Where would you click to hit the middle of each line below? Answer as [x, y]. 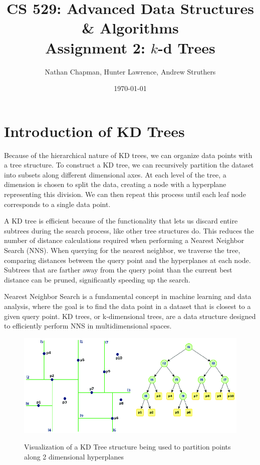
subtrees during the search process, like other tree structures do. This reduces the [129, 230]
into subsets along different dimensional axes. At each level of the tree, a [115, 174]
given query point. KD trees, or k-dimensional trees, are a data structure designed [130, 316]
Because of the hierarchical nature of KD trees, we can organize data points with [128, 155]
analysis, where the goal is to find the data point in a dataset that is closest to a [127, 306]
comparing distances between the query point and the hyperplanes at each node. [127, 260]
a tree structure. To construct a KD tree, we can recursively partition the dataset [129, 165]
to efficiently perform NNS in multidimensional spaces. [88, 326]
